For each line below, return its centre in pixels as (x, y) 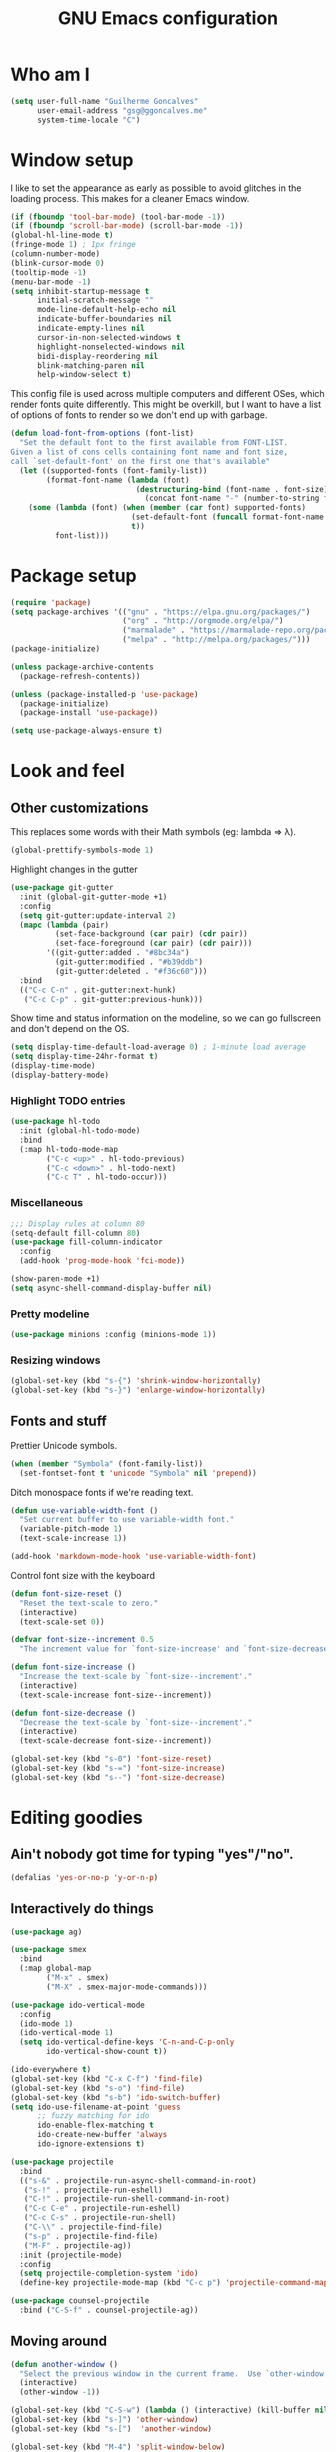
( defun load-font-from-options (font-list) (102, 433)
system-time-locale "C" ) (88, 120)
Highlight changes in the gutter (74, 869)
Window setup (72, 159)
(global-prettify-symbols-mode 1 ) (82, 850)
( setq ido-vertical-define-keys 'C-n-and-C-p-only (127, 2042)
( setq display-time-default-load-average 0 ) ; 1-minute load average (158, 1047)
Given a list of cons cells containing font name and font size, (149, 452)
